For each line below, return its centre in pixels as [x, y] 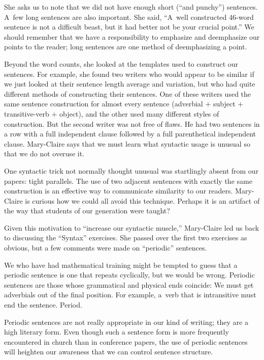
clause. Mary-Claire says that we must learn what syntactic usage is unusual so [127, 143]
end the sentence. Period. [43, 305]
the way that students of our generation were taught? [87, 211]
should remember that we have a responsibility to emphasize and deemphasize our [132, 36]
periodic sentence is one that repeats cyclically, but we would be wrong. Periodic [129, 275]
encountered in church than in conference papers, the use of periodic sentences [126, 341]
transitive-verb [27, 113]
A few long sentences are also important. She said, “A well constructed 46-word [129, 17]
